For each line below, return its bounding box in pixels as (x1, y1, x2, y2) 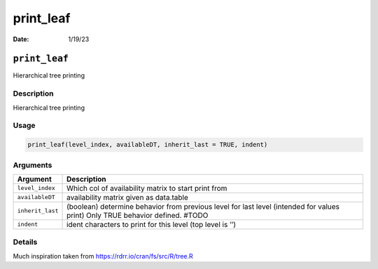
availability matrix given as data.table (66, 192, 189, 202)
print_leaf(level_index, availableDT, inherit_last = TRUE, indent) (27, 140, 268, 149)
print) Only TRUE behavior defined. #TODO (66, 210, 209, 220)
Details (13, 238, 38, 247)
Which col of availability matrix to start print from (66, 183, 227, 193)
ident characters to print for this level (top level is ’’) (66, 219, 237, 229)
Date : (13, 35, 29, 43)
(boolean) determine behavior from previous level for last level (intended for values (66, 201, 339, 211)
